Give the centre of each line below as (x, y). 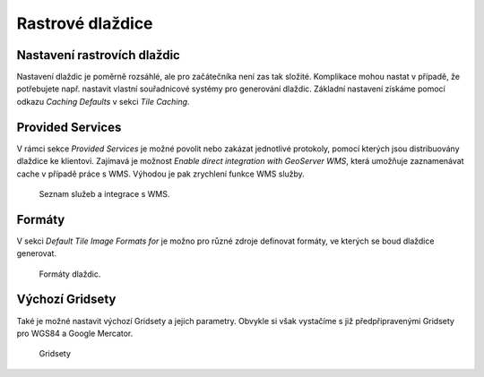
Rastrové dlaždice (85, 23)
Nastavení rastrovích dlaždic (99, 55)
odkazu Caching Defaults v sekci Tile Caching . (103, 101)
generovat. (37, 253)
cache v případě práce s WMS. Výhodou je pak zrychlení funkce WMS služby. (160, 174)
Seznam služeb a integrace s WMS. (104, 193)
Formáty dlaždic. (70, 274)
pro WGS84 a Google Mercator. (75, 333)
